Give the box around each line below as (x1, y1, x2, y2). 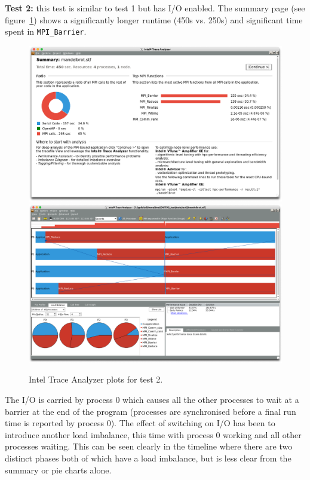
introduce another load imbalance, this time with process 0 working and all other (5, 428, 302, 441)
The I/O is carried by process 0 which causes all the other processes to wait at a (5, 393, 299, 406)
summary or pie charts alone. (5, 463, 112, 476)
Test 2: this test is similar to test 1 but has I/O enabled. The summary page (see (5, 2, 305, 14)
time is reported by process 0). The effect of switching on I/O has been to (5, 417, 275, 429)
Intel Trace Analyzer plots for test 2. (29, 373, 163, 386)
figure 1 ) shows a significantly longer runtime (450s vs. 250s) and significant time (5, 13, 303, 26)
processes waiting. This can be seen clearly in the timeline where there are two (5, 440, 293, 453)
